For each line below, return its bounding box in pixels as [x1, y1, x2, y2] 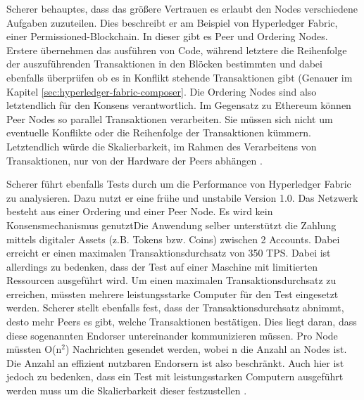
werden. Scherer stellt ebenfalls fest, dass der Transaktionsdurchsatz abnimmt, [6, 300, 344, 315]
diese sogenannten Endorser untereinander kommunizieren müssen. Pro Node [6, 328, 338, 342]
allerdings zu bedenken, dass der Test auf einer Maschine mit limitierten [6, 259, 318, 273]
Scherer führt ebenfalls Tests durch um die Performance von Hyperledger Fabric [6, 176, 351, 191]
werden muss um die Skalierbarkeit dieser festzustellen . [6, 383, 247, 398]
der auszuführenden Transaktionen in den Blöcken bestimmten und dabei [6, 56, 322, 71]
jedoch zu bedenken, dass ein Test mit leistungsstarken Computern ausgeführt [6, 369, 344, 384]
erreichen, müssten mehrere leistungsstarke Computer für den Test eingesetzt [6, 286, 339, 301]
